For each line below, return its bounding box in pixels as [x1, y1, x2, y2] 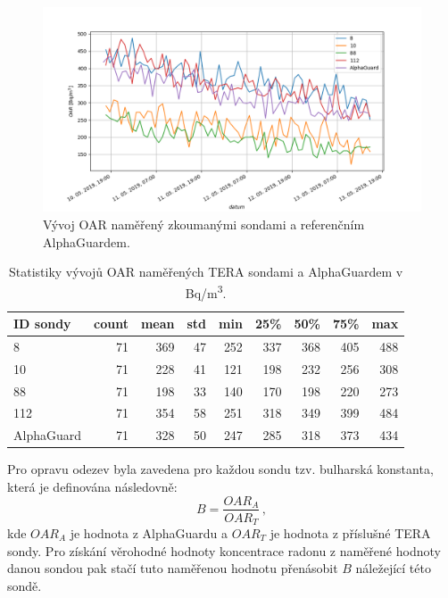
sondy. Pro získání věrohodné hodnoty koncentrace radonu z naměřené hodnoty [7, 541, 441, 560]
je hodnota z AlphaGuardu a [70, 524, 228, 543]
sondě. [7, 576, 42, 594]
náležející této [355, 559, 431, 577]
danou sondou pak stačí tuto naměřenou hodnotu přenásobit [7, 559, 338, 577]
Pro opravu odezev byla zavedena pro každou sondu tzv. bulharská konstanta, [7, 460, 434, 478]
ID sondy [13, 314, 71, 333]
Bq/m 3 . [185, 280, 227, 302]
